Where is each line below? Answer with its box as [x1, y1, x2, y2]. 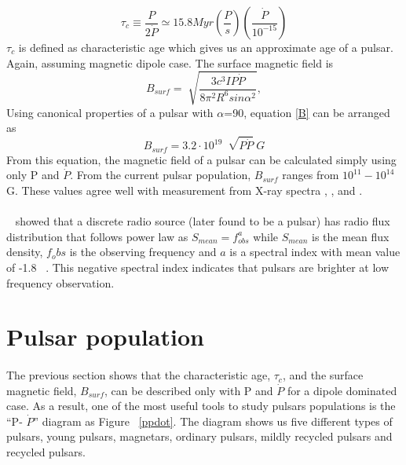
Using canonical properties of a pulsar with [6, 104, 214, 120]
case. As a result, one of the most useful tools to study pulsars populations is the [6, 397, 396, 414]
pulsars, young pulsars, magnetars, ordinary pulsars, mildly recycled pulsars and [6, 428, 393, 445]
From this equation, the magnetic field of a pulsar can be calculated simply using [6, 151, 397, 167]
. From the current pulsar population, [70, 167, 251, 183]
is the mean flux [312, 228, 390, 244]
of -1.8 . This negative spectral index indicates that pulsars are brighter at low [6, 258, 390, 275]
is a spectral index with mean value [229, 243, 401, 260]
